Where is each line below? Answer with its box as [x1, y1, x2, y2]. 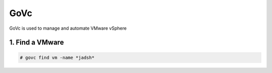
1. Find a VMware [9, 38, 64, 47]
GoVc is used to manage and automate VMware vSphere [9, 25, 127, 31]
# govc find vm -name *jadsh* [20, 54, 95, 60]
